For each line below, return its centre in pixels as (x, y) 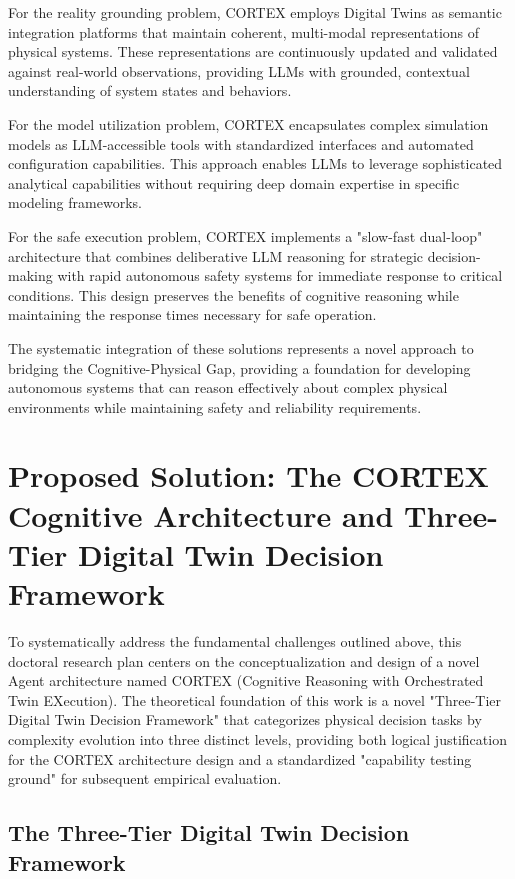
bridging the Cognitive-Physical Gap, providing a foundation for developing (239, 367)
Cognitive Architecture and (201, 514)
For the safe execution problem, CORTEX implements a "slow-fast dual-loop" (245, 235)
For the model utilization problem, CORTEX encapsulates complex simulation (248, 123)
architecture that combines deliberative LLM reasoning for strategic (216, 255)
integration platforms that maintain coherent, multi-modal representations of (244, 31)
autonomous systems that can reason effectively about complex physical (228, 387)
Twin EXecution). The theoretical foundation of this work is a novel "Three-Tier (255, 699)
